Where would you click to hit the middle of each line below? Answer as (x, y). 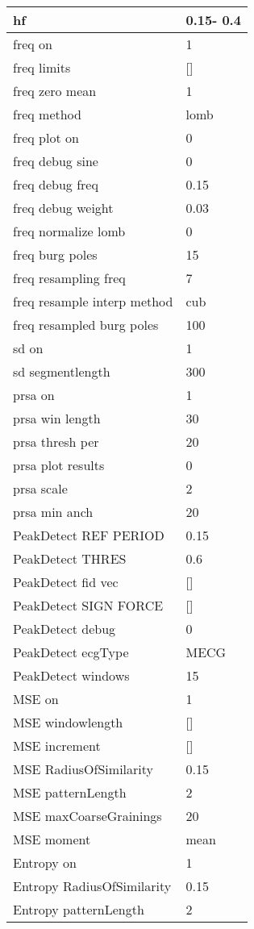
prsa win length (57, 418)
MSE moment (52, 839)
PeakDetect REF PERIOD (89, 535)
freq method (47, 114)
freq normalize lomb (69, 231)
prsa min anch (53, 512)
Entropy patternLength (79, 909)
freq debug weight (63, 208)
